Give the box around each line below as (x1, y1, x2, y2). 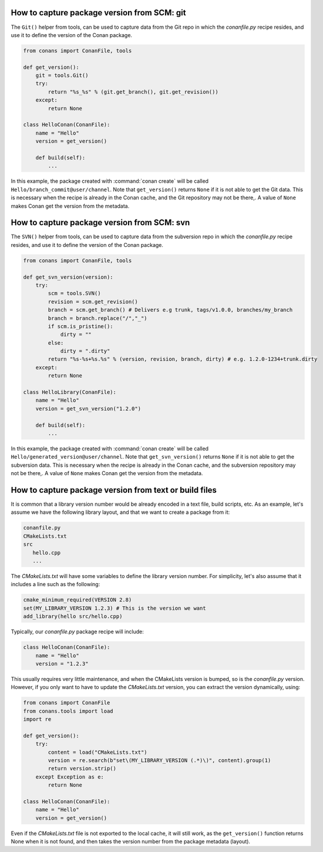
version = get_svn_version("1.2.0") (35, 405, 141, 412)
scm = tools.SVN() (48, 290, 101, 297)
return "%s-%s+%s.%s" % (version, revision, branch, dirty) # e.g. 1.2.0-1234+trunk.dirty (48, 356, 318, 363)
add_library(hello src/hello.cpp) (23, 613, 123, 620)
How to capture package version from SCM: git (11, 8, 186, 18)
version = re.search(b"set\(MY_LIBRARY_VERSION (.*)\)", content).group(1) (48, 757, 271, 764)
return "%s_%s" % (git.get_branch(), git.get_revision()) (48, 88, 218, 95)
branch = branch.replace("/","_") (48, 315, 147, 322)
